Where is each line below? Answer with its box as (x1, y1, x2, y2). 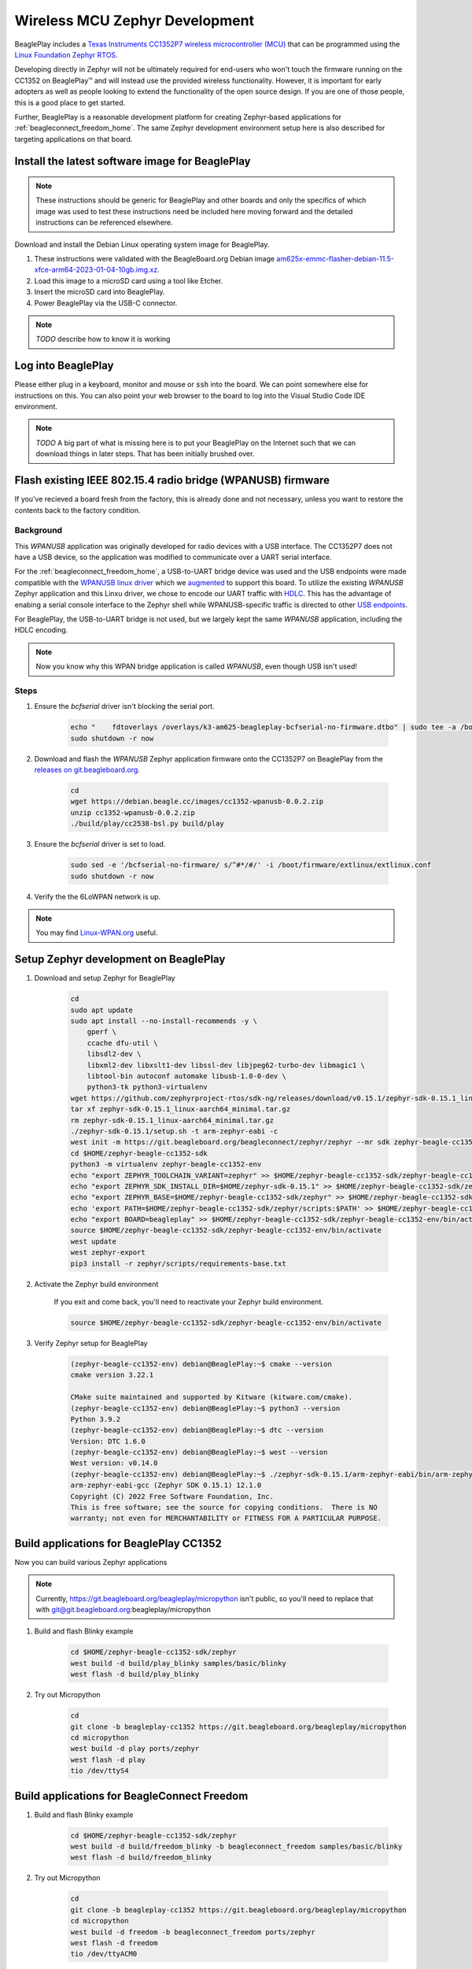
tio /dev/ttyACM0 (70, 1949, 138, 1959)
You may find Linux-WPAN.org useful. (35, 928, 158, 937)
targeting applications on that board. (14, 134, 133, 143)
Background (14, 525, 63, 536)
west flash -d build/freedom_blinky (70, 1853, 212, 1862)
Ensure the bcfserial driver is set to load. (34, 840, 166, 849)
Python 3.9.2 (70, 1415, 121, 1423)
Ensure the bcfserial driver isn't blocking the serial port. (34, 702, 216, 711)
